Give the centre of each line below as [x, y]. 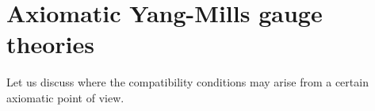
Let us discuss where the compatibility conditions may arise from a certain [187, 82]
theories [50, 44]
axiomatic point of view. [65, 97]
